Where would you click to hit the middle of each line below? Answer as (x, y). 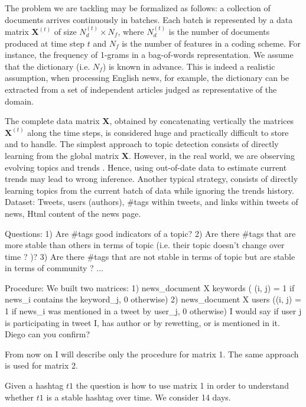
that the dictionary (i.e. (48, 66)
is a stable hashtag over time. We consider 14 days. (139, 397)
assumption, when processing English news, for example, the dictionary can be (147, 78)
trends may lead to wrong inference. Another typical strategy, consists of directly (152, 179)
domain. (19, 101)
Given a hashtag (34, 385)
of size (65, 31)
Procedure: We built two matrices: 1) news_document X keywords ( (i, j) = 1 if (150, 287)
